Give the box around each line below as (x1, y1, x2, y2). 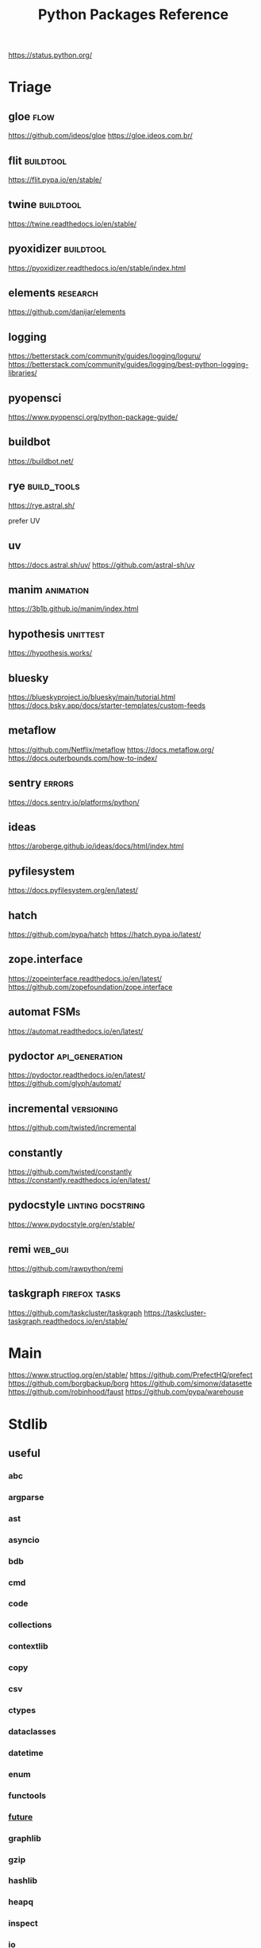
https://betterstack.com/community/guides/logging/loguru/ (8, 351, 202, 361)
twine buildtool (8, 198, 82, 211)
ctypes (8, 1705, 36, 1716)
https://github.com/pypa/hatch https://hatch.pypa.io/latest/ (8, 930, 202, 939)
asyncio (8, 1534, 40, 1545)
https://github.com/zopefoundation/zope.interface (8, 982, 173, 991)
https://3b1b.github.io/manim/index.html (8, 604, 139, 613)
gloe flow (8, 110, 55, 123)
